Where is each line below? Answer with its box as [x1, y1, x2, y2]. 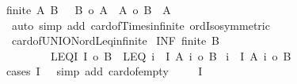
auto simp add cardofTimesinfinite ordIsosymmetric [11, 16, 270, 33]
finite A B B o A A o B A [6, 2, 171, 17]
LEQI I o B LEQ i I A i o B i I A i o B [50, 47, 291, 64]
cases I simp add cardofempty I [6, 63, 203, 79]
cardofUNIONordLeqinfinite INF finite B [11, 32, 220, 49]
